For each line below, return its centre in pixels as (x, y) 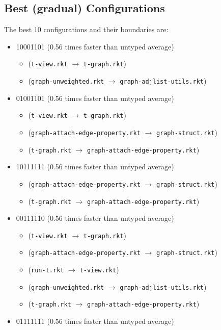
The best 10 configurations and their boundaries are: (86, 29)
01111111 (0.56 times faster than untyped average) (95, 321)
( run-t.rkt (46, 270)
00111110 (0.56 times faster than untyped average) (95, 218)
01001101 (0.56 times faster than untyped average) (95, 98)
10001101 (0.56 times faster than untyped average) (95, 46)
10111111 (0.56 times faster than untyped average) (95, 167)
